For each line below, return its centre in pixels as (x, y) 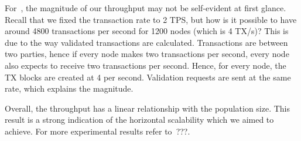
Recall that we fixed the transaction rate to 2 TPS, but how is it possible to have (151, 19)
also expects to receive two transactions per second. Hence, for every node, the (146, 65)
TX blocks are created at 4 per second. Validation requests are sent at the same (148, 77)
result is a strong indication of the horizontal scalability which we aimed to (139, 120)
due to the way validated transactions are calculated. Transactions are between (146, 42)
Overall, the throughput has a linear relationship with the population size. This (148, 108)
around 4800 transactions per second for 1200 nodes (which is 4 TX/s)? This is (147, 31)
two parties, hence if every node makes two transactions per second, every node (147, 54)
